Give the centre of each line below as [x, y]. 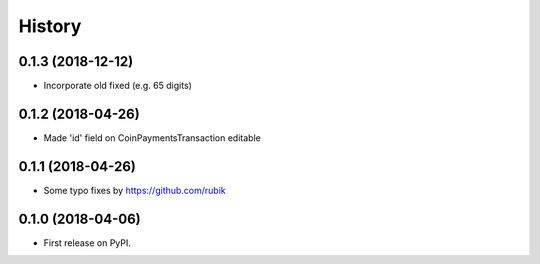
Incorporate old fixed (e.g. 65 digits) [117, 86]
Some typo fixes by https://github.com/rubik [135, 190]
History [50, 26]
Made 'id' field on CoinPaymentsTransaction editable [152, 137]
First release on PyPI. [87, 242]
